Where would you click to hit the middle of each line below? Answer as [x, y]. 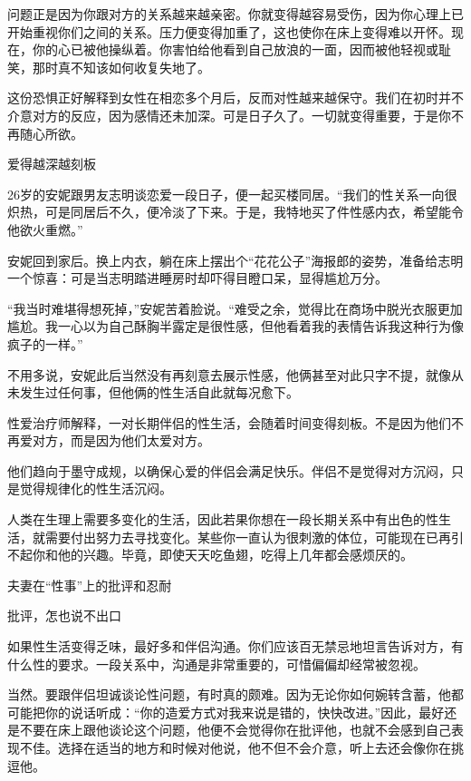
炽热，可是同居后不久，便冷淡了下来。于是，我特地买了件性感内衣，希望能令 [235, 212]
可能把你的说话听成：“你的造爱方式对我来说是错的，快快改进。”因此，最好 [226, 712]
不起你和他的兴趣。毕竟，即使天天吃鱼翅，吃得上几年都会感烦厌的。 [210, 555]
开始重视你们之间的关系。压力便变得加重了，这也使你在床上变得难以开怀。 [229, 31]
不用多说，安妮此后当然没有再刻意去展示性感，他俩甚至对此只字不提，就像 [229, 374]
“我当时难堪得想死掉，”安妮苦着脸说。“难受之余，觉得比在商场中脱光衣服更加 [235, 308]
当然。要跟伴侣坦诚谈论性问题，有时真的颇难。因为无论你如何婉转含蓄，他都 [235, 694]
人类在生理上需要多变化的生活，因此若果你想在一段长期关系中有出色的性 [223, 519]
